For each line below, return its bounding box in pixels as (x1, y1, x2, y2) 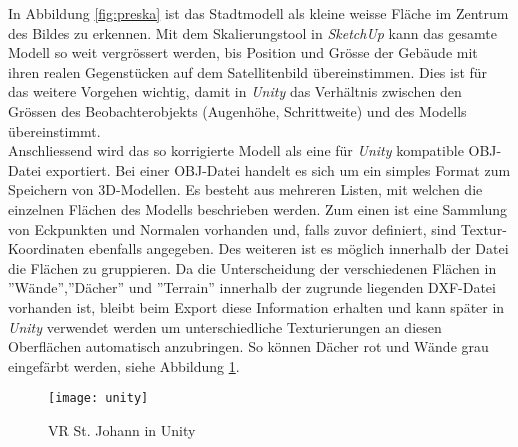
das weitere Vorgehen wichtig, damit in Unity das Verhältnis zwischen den (8, 81, 462, 102)
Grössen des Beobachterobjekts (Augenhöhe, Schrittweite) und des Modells (8, 100, 467, 121)
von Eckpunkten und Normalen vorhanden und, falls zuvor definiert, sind (8, 218, 457, 239)
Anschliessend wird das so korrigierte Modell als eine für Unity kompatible (8, 140, 464, 161)
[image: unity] (48, 391, 149, 406)
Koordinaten (8, 238, 85, 259)
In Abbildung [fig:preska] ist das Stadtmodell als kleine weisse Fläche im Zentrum (8, 3, 509, 23)
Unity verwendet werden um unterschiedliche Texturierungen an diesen (8, 316, 442, 337)
